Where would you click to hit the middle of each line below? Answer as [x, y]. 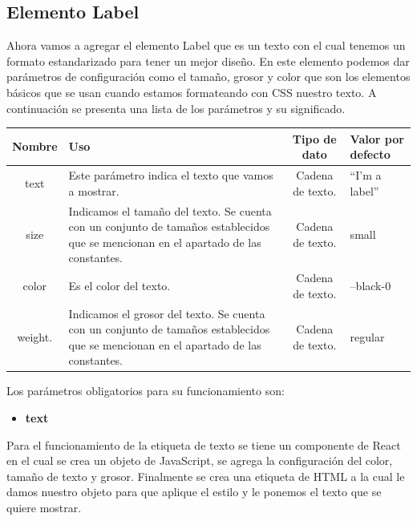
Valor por [377, 138]
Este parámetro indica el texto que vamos [171, 175]
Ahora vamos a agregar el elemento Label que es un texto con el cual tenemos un [206, 45]
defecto [370, 154]
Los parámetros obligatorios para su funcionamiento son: [146, 391]
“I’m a [366, 175]
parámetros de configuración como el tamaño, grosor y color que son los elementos [208, 77]
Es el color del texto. [119, 285]
